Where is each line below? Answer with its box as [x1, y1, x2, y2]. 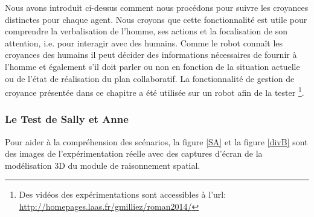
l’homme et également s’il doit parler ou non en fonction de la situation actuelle [5, 60, 300, 72]
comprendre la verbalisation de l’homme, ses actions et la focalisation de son [5, 25, 287, 37]
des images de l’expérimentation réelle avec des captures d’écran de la [5, 147, 263, 160]
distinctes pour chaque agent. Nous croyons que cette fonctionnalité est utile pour [5, 13, 307, 25]
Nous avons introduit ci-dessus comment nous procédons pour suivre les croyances [5, 1, 309, 13]
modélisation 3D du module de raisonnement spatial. [5, 159, 200, 171]
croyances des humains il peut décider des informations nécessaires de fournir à [5, 48, 297, 61]
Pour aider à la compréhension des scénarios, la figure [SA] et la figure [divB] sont [5, 135, 308, 148]
